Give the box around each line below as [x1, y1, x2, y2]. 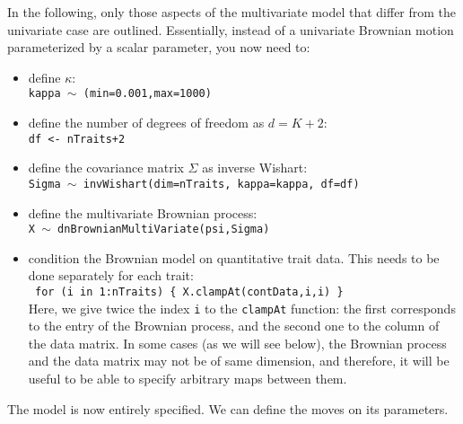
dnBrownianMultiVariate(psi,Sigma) [57, 223, 270, 236]
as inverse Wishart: [202, 158, 308, 177]
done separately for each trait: [28, 266, 194, 285]
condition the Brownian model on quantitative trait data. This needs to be [28, 248, 440, 267]
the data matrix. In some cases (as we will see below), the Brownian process [28, 333, 447, 352]
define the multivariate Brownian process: [28, 203, 258, 222]
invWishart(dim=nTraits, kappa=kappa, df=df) [83, 177, 360, 190]
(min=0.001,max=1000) [83, 87, 212, 101]
